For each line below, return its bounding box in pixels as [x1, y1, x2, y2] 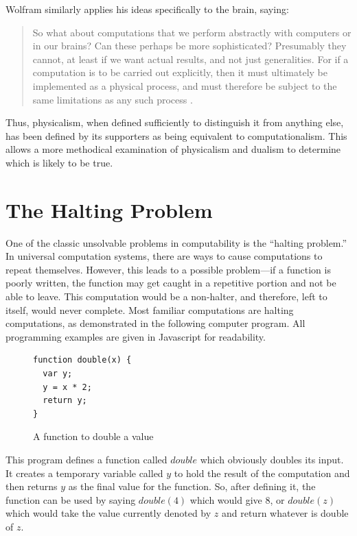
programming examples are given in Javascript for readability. [5, 329, 266, 343]
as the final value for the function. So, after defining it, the [68, 479, 316, 494]
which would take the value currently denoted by [5, 506, 211, 520]
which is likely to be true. [5, 155, 113, 169]
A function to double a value [33, 429, 154, 443]
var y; [43, 369, 73, 378]
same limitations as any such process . [32, 92, 193, 106]
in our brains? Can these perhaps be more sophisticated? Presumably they [32, 38, 347, 53]
